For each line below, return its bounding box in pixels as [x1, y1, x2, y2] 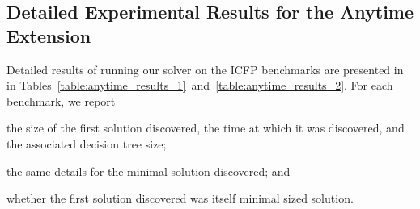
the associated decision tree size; [6, 135, 167, 152]
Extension [6, 23, 91, 48]
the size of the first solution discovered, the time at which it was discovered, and [6, 119, 405, 136]
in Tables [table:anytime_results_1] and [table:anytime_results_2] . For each [6, 77, 393, 94]
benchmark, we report [6, 92, 116, 109]
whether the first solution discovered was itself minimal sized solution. [6, 190, 354, 207]
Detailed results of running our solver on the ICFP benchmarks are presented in [6, 61, 404, 77]
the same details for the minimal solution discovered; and [6, 162, 291, 179]
